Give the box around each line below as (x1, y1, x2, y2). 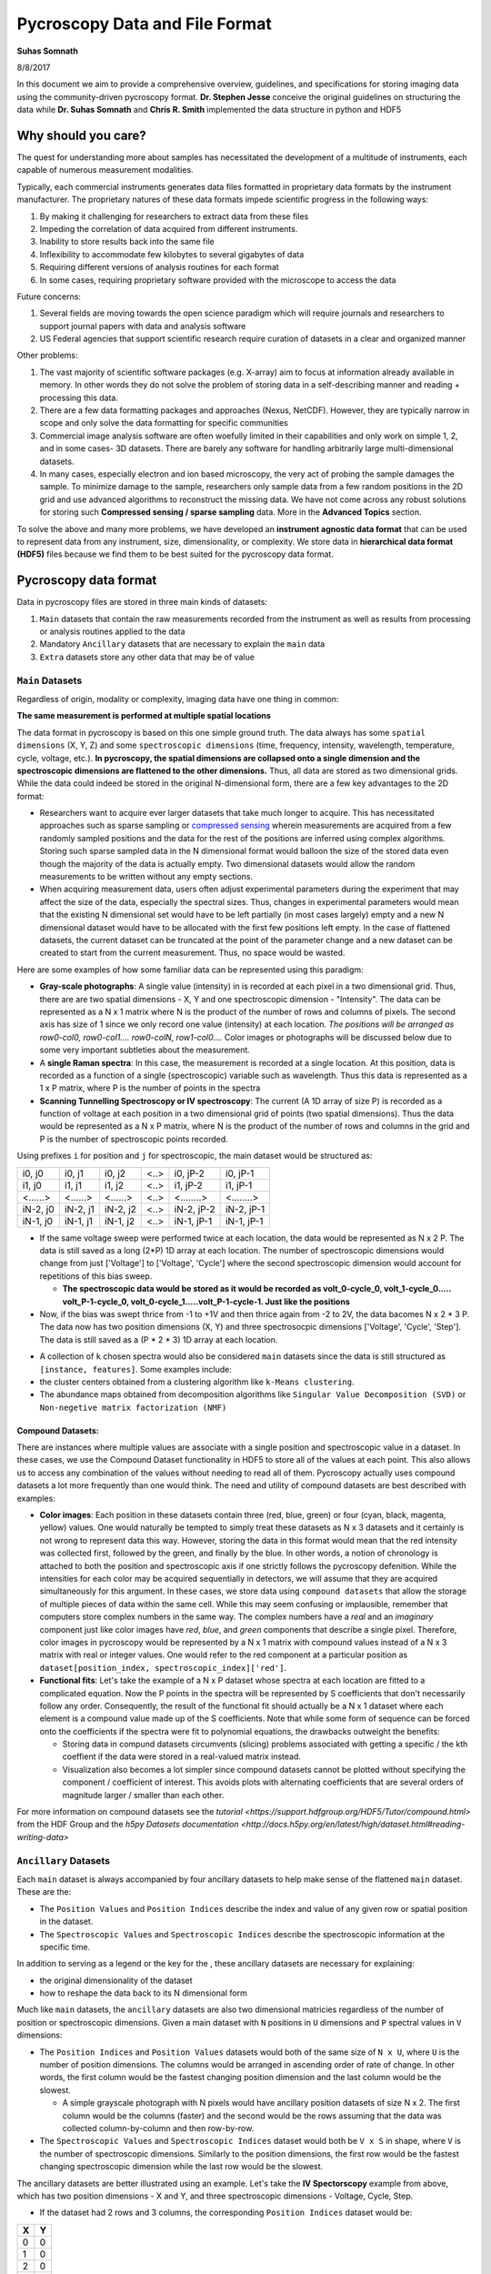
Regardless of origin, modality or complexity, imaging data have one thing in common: (16, 693, 339, 704)
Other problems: (16, 350, 78, 361)
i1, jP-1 (225, 1179, 253, 1192)
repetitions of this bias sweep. (39, 1270, 153, 1282)
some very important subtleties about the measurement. (39, 1044, 250, 1055)
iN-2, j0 (22, 1202, 55, 1215)
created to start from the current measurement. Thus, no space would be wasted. (39, 947, 346, 959)
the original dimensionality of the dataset (39, 1975, 193, 1986)
